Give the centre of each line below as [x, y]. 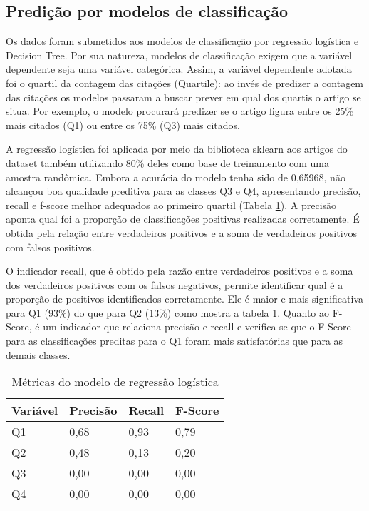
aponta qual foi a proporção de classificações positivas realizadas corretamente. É [183, 219]
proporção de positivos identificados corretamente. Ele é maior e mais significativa [185, 299]
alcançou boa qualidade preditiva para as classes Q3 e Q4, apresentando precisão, [183, 191]
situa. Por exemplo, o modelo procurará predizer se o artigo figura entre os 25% [180, 111]
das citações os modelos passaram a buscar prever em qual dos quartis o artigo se [183, 97]
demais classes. [38, 354]
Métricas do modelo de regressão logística [115, 382]
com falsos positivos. [50, 247]
